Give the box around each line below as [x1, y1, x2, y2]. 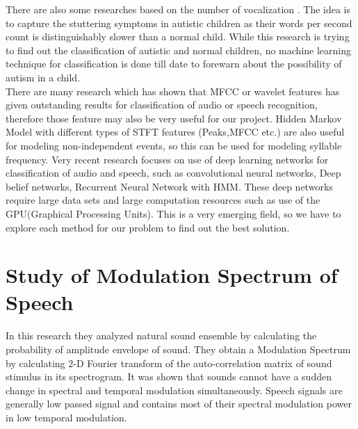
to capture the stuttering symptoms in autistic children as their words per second [6, 15, 352, 30]
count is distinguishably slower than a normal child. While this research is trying [6, 29, 350, 44]
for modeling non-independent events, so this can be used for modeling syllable [6, 138, 342, 152]
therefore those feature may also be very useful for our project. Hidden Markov [6, 111, 342, 125]
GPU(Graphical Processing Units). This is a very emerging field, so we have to [6, 206, 341, 220]
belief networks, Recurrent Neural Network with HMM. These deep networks [6, 179, 333, 193]
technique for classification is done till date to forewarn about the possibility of [6, 56, 342, 71]
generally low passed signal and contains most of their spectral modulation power [6, 396, 352, 411]
